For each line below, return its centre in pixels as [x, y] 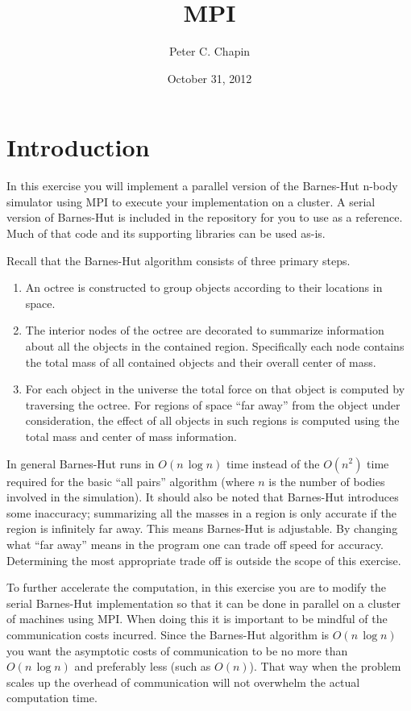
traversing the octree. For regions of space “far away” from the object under [213, 404]
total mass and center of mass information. [131, 436]
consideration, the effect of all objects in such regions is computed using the [212, 420]
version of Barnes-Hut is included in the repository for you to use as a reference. [205, 217]
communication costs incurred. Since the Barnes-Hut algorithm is [168, 634]
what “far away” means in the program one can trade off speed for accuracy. [195, 544]
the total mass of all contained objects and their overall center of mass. [201, 362]
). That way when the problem [325, 666]
